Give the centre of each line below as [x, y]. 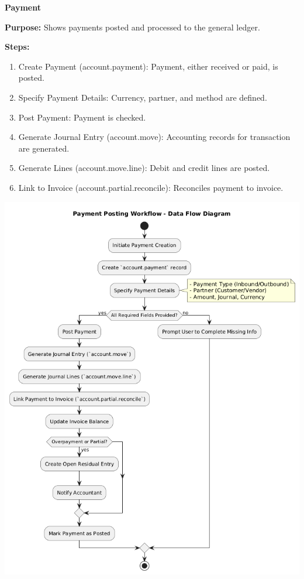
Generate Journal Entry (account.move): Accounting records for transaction [154, 137]
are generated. [44, 148]
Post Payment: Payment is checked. [82, 117]
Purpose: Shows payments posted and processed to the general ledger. [132, 27]
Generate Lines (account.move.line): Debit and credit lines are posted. [144, 168]
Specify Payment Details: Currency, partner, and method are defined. [143, 97]
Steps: [17, 47]
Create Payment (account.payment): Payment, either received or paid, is [148, 66]
